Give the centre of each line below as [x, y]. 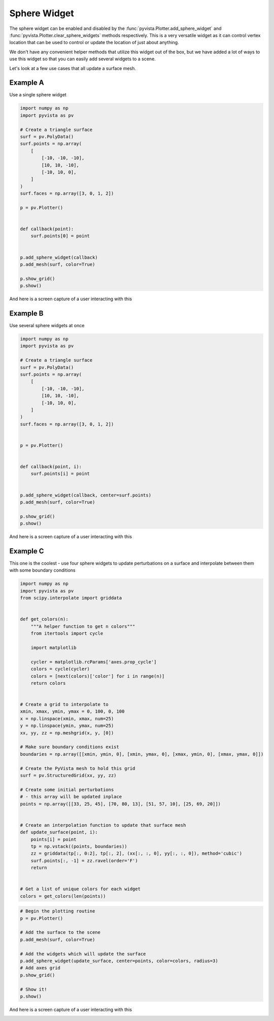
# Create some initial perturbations [67, 789]
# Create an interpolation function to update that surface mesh [103, 825]
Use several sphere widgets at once [47, 326]
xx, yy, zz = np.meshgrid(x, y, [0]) [67, 733]
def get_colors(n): [44, 619]
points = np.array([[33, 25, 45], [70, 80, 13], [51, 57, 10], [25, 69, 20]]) [120, 804]
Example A [27, 83]
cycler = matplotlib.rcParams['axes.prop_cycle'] [94, 662]
